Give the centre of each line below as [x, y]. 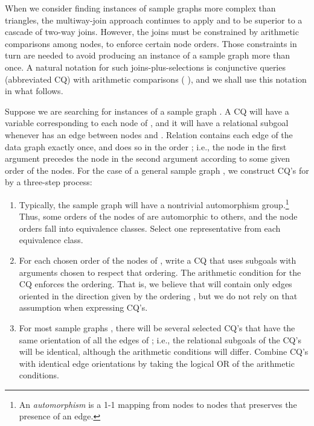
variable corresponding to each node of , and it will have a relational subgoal [147, 123]
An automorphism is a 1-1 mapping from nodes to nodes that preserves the [158, 404]
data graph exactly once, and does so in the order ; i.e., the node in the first [146, 146]
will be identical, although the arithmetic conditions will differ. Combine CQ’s [164, 351]
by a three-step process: [49, 182]
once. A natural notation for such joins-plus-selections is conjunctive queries [145, 67]
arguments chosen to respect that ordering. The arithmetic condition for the [160, 272]
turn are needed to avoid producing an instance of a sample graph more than [148, 55]
